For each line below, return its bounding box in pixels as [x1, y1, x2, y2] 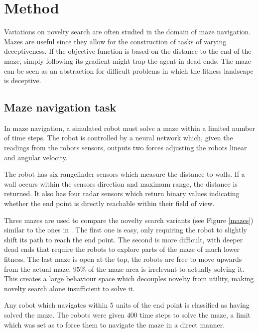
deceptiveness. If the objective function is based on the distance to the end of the [4, 46, 252, 56]
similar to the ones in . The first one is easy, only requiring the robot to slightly [4, 224, 247, 235]
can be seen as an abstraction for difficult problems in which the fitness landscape [4, 65, 254, 76]
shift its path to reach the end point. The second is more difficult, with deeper [4, 234, 243, 244]
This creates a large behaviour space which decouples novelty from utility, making [4, 273, 254, 284]
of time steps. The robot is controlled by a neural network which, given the [4, 132, 233, 143]
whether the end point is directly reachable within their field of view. [4, 198, 215, 209]
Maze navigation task [4, 100, 117, 115]
